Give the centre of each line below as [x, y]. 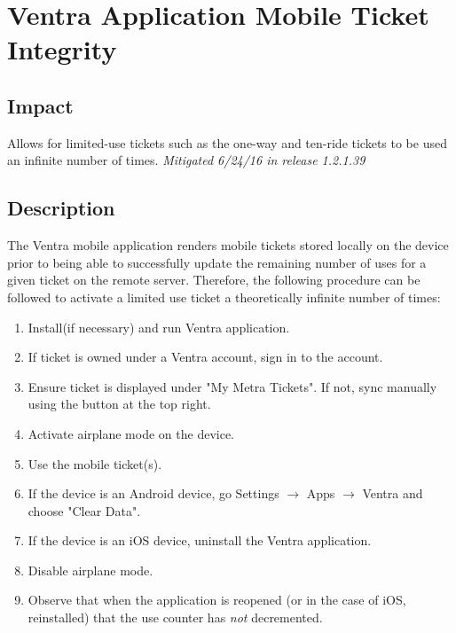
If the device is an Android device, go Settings [153, 493]
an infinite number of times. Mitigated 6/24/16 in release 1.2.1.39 [186, 160]
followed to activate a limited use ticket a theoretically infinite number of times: [224, 297]
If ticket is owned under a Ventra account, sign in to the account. [205, 357]
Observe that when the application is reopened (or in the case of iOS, [217, 600]
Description [61, 208]
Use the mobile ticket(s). [95, 463]
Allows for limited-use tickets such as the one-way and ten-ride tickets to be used [227, 142]
